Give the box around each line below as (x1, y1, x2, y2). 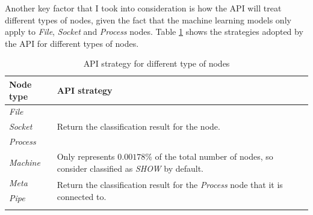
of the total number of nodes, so (155, 150, 273, 162)
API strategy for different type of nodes (83, 57, 230, 70)
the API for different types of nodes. (5, 37, 139, 49)
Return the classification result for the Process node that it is (57, 178, 283, 190)
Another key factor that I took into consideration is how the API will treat (5, 2, 282, 14)
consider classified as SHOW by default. (57, 162, 203, 174)
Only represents (57, 150, 115, 162)
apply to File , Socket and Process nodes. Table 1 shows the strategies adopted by (5, 25, 303, 38)
